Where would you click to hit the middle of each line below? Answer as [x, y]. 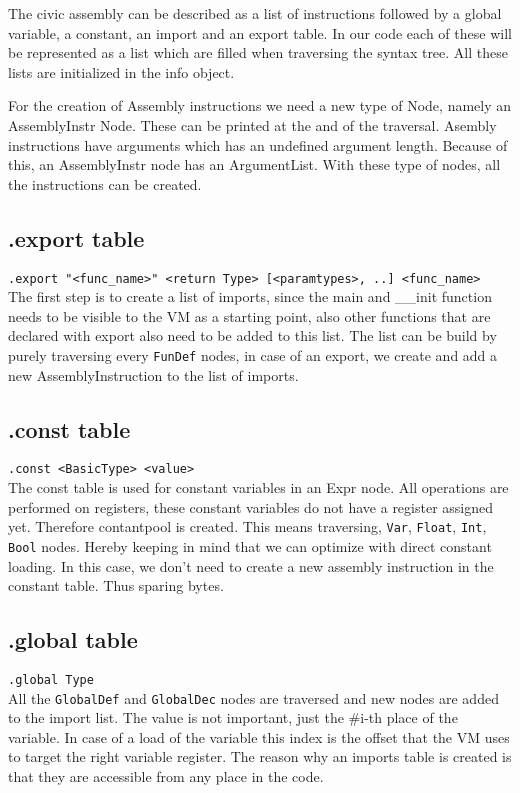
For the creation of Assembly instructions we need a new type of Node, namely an [260, 105]
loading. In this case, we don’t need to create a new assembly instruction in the [251, 565]
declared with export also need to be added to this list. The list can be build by [252, 335]
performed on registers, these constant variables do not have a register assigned [251, 506]
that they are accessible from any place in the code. [166, 776]
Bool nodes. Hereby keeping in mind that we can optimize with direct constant [250, 545]
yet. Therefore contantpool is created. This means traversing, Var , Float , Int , [247, 526]
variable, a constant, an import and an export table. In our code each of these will [260, 32]
